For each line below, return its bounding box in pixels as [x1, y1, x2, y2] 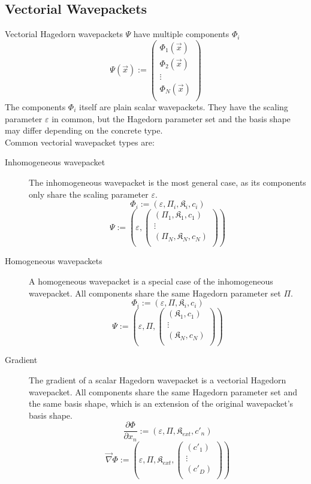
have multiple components [133, 28, 230, 40]
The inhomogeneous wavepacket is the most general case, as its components [29, 176, 306, 188]
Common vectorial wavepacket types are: [5, 135, 155, 148]
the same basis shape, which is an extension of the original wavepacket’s [29, 397, 294, 410]
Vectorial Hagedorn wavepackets [5, 28, 123, 40]
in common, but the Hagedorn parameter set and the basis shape [52, 112, 291, 125]
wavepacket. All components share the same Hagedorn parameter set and [29, 385, 298, 398]
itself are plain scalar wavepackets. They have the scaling [79, 101, 288, 113]
